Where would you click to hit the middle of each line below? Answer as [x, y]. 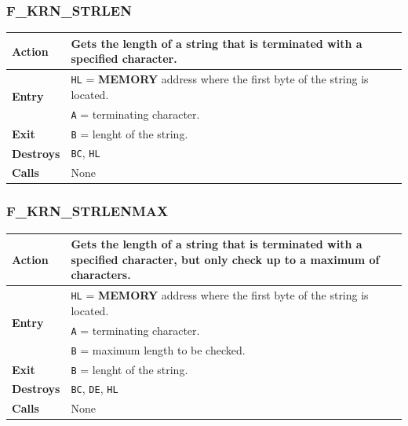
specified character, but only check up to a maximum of [225, 259]
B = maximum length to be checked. [158, 349]
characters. [101, 275]
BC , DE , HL [95, 389]
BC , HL [86, 153]
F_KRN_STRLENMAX [87, 211]
